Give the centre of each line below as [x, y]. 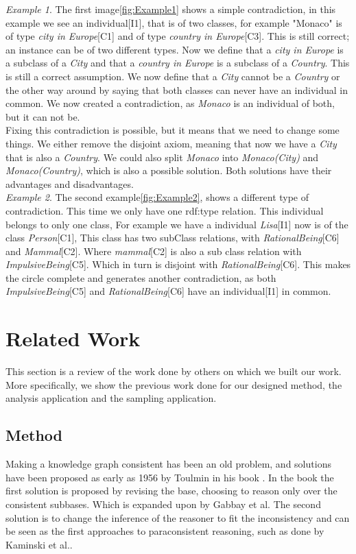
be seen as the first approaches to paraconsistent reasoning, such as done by [165, 531]
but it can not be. [43, 116]
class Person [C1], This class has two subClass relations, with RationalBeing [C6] [173, 238]
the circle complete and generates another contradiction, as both [141, 277]
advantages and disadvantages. [70, 183]
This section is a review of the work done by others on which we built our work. [174, 371]
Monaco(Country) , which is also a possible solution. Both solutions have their [169, 170]
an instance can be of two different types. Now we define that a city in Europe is [175, 49]
